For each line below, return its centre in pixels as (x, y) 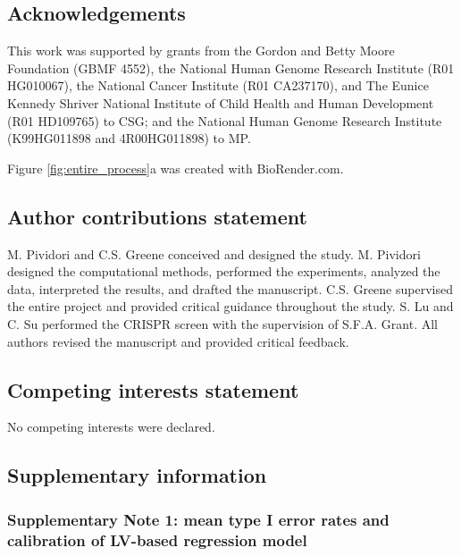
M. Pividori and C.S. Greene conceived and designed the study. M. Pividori (214, 253)
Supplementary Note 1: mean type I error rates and (198, 519)
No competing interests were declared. (111, 427)
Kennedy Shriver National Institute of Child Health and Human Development (221, 102)
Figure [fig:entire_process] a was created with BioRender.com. (176, 168)
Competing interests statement (153, 389)
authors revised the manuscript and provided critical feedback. (178, 341)
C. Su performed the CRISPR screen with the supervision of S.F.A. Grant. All (223, 323)
